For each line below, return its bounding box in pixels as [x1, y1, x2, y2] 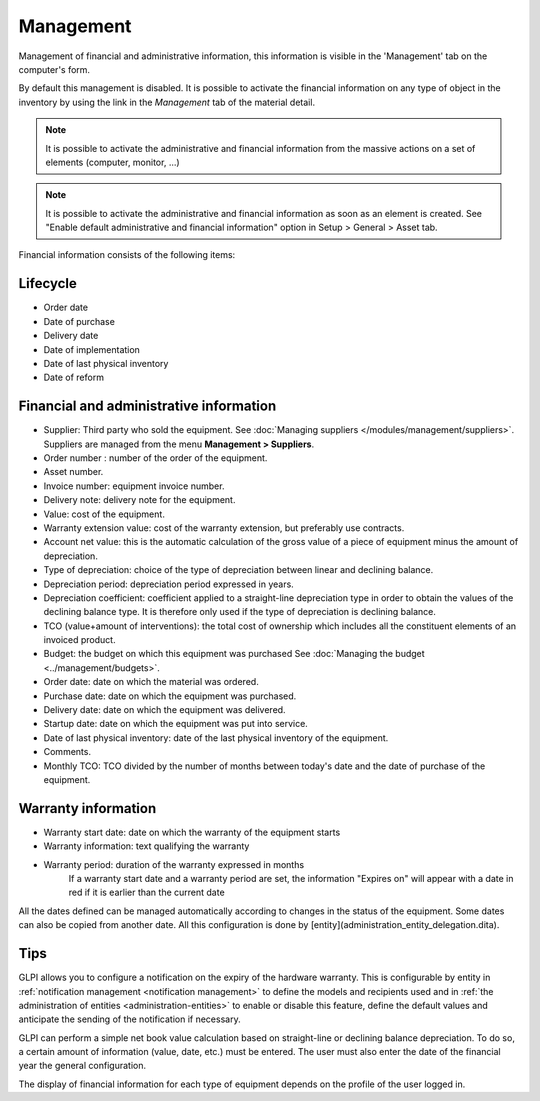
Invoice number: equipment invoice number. [43, 480, 225, 492]
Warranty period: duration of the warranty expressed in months [43, 858, 305, 870]
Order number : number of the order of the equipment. [43, 452, 268, 464]
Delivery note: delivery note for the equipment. [43, 494, 236, 506]
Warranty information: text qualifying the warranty [43, 840, 250, 852]
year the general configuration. [18, 1060, 147, 1072]
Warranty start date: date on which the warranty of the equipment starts [43, 826, 341, 838]
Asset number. [43, 466, 104, 478]
